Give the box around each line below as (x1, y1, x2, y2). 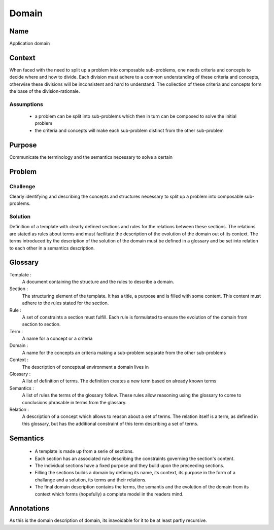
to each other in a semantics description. (9, 245, 95, 251)
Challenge (9, 183, 36, 190)
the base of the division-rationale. (9, 88, 80, 94)
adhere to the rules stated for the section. (22, 300, 109, 306)
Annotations (9, 504, 50, 513)
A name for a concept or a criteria (22, 335, 93, 342)
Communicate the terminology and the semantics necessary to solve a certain (9, 154, 173, 160)
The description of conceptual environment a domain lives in (22, 364, 149, 370)
